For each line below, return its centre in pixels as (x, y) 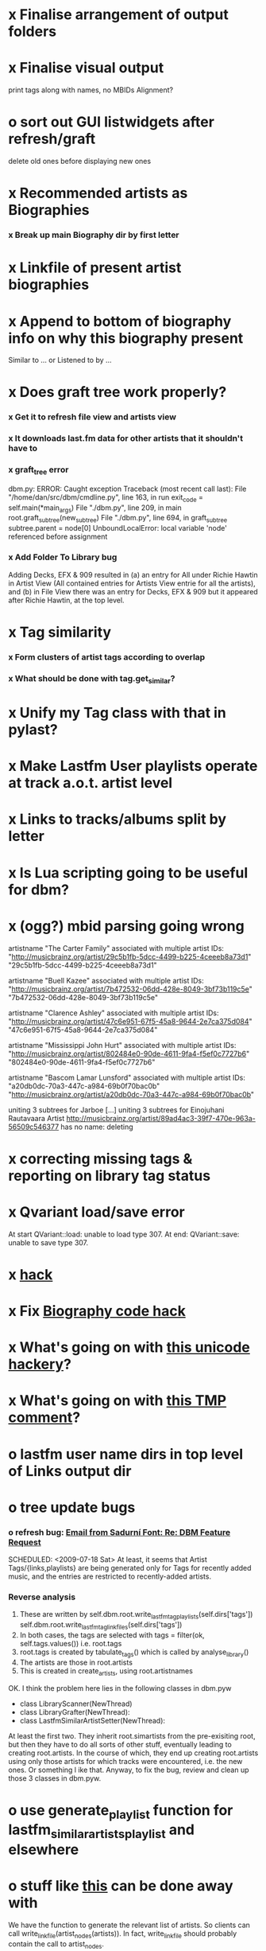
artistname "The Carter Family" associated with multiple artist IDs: (116, 948)
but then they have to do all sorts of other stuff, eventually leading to (120, 1744)
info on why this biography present (126, 338)
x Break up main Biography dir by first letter (94, 235)
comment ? (44, 1417)
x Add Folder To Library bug (63, 557)
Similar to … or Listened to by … (60, 360)
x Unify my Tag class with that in (117, 713)
